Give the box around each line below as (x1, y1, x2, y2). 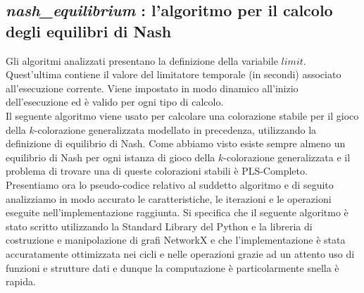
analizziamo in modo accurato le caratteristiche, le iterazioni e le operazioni (6, 191, 332, 206)
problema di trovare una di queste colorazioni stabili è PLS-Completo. (6, 163, 308, 178)
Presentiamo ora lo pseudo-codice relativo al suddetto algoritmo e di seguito (6, 177, 334, 192)
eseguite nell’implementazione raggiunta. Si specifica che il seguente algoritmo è (6, 205, 349, 220)
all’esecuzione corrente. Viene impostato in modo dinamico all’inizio (6, 80, 299, 95)
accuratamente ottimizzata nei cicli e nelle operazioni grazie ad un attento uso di (6, 246, 355, 261)
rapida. (6, 274, 36, 289)
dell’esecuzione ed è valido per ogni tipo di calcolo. (6, 94, 224, 109)
